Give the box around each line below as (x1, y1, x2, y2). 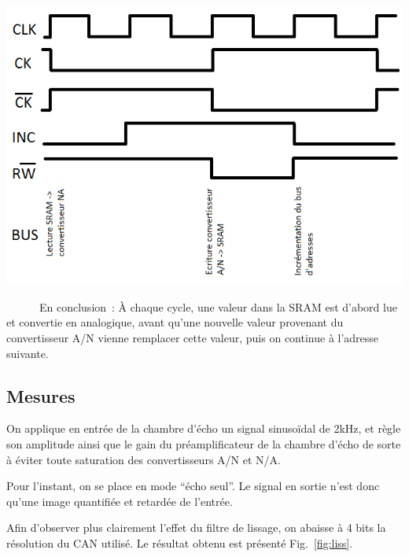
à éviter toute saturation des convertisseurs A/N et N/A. (6, 451, 281, 467)
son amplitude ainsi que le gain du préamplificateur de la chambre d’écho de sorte (6, 435, 401, 452)
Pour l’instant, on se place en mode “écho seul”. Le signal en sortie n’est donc (6, 478, 380, 494)
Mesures (6, 383, 76, 408)
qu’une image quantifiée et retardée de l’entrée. (6, 492, 233, 509)
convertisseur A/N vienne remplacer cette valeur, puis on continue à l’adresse (6, 329, 379, 345)
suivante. (6, 345, 49, 361)
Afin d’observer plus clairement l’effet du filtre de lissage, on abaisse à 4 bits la (6, 519, 386, 536)
